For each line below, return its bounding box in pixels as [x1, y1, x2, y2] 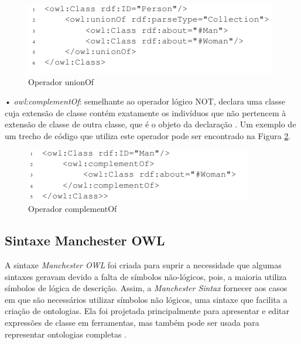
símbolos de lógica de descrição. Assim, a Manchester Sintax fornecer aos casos [5, 282, 288, 294]
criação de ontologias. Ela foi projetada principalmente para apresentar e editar [5, 305, 289, 317]
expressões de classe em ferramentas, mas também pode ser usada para [5, 316, 259, 328]
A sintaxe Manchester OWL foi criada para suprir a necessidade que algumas [5, 258, 282, 271]
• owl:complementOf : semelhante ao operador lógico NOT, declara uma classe [5, 95, 286, 107]
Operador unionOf [28, 75, 94, 87]
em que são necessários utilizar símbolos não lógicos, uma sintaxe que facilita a [5, 293, 288, 305]
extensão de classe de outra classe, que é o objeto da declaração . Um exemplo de [5, 118, 296, 130]
